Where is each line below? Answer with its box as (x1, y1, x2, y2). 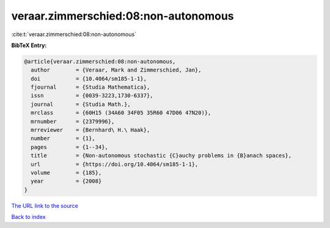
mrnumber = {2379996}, (31, 118, 115, 125)
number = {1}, (31, 135, 96, 142)
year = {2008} (31, 178, 102, 185)
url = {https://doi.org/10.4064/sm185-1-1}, (31, 161, 199, 167)
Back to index (11, 213, 46, 221)
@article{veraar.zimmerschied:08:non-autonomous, (24, 58, 176, 65)
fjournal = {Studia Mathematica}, (31, 84, 150, 91)
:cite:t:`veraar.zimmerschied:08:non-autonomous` (11, 31, 137, 38)
